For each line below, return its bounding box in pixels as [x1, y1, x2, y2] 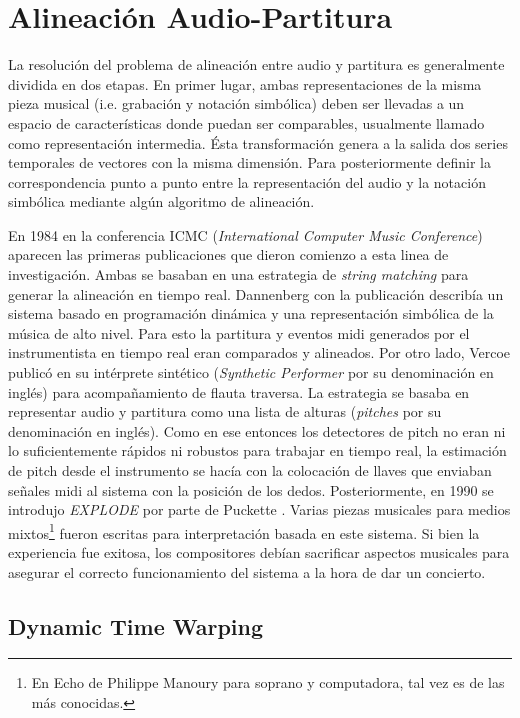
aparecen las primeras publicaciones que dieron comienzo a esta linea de [8, 244, 449, 265]
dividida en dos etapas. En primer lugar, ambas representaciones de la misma [8, 73, 482, 94]
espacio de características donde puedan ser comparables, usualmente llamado [8, 112, 485, 133]
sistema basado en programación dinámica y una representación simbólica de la [8, 303, 494, 324]
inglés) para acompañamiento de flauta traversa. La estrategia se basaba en [8, 381, 470, 402]
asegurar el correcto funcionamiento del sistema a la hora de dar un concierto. [8, 561, 486, 582]
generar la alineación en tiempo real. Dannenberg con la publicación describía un [8, 283, 504, 304]
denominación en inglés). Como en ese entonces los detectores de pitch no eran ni [8, 420, 506, 441]
